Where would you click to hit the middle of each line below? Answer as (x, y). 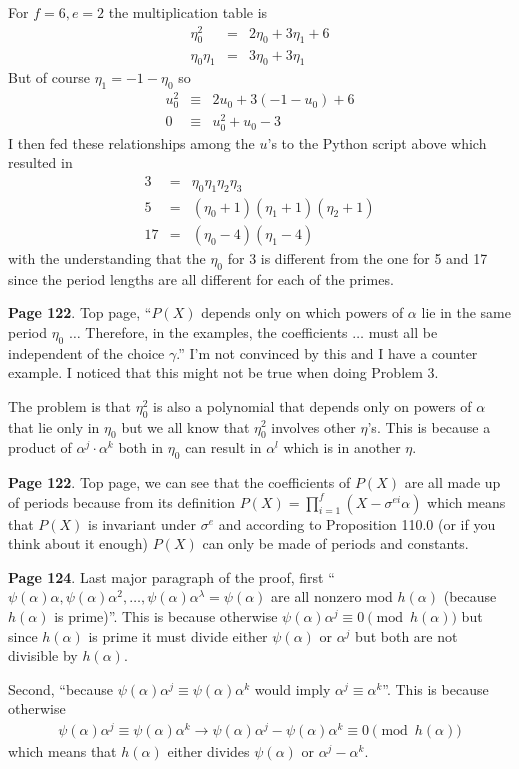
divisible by (43, 655)
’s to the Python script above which (377, 142)
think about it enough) (78, 543)
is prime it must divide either (178, 635)
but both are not (406, 635)
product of (40, 447)
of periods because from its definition (122, 501)
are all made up (452, 482)
